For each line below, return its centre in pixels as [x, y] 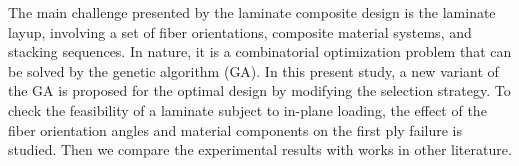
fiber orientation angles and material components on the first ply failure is [235, 129]
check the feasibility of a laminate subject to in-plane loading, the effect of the [247, 109]
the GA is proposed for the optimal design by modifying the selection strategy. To [259, 90]
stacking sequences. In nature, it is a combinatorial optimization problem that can [260, 51]
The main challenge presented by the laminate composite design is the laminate [252, 12]
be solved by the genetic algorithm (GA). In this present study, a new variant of [253, 70]
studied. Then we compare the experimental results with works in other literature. [260, 149]
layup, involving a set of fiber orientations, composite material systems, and [240, 31]
